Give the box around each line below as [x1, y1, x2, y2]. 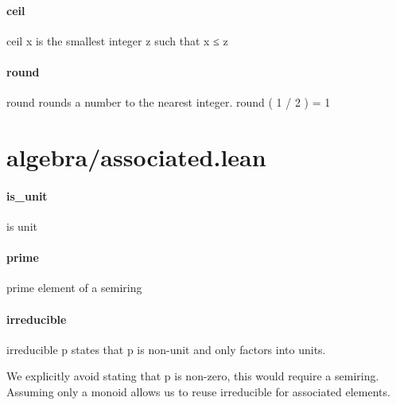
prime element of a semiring [6, 279, 142, 296]
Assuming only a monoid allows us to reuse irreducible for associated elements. [6, 383, 390, 399]
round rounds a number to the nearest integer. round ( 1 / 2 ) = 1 [6, 94, 331, 111]
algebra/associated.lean [6, 140, 266, 173]
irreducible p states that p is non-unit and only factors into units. [6, 341, 326, 357]
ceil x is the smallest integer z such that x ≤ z [6, 32, 228, 49]
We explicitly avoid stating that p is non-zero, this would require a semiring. [6, 368, 379, 384]
